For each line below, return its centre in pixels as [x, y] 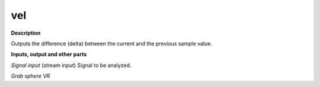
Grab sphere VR [31, 76]
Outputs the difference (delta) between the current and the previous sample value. [112, 43]
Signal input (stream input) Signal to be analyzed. [71, 65]
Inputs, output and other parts [49, 54]
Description [26, 33]
